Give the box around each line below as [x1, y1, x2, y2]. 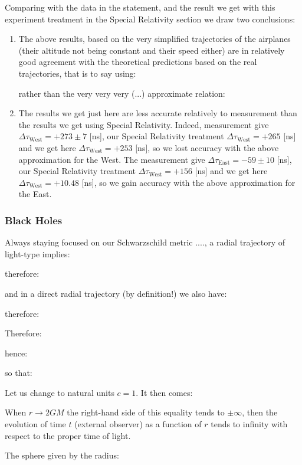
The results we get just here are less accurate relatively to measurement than [18, 107, 297, 119]
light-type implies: [5, 247, 70, 260]
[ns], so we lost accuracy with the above [135, 141, 279, 153]
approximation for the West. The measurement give [18, 153, 205, 165]
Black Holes [5, 212, 63, 227]
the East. [18, 188, 52, 200]
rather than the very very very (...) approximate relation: [18, 87, 225, 99]
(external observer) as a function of [74, 418, 202, 430]
